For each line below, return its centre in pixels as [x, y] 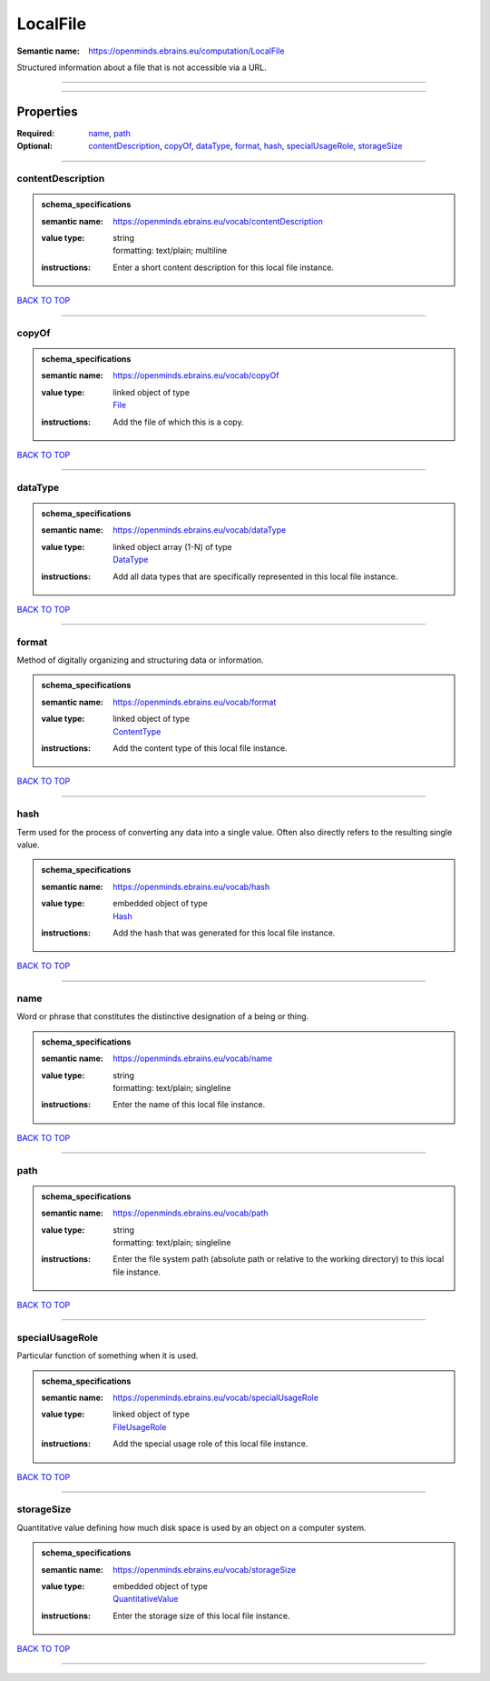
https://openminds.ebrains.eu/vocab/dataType [200, 530]
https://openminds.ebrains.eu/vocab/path [191, 1213]
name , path [109, 133]
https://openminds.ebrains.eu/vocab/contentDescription [218, 221]
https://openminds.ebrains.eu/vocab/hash [191, 886]
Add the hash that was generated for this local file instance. [224, 933]
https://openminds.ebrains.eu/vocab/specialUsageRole [216, 1398]
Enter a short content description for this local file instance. [224, 267]
